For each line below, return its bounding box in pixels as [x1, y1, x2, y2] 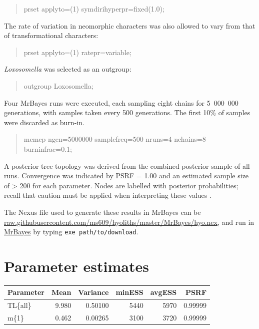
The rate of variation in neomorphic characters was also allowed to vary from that [4, 20, 255, 31]
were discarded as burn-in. [4, 117, 84, 127]
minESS [115, 287, 143, 297]
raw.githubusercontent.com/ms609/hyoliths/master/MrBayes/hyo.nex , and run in [4, 216, 254, 227]
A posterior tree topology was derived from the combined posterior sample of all [4, 160, 250, 171]
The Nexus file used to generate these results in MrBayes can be [4, 206, 201, 217]
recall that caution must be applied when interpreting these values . [4, 190, 211, 200]
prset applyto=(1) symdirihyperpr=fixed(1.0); [23, 4, 164, 14]
